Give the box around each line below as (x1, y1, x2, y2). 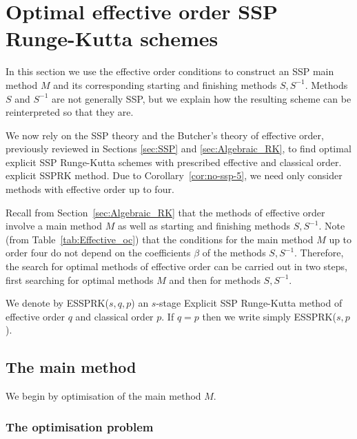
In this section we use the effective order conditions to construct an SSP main (6, 64, 334, 79)
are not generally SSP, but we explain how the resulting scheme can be (52, 91, 351, 105)
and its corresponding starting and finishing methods (53, 77, 277, 92)
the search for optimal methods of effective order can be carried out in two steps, (6, 259, 347, 274)
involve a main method (6, 218, 102, 233)
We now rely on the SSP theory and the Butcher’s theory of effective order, (6, 127, 324, 142)
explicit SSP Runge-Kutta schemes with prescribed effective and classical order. (6, 154, 342, 169)
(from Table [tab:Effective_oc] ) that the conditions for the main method (6, 232, 314, 246)
